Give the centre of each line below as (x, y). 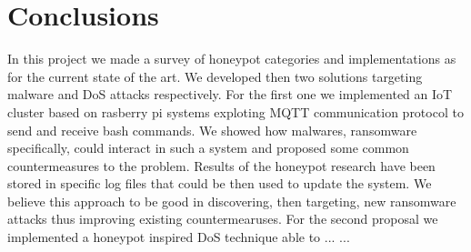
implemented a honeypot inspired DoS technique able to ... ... (179, 237)
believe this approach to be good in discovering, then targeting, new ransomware (232, 201)
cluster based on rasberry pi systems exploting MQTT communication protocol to (235, 111)
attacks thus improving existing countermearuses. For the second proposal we (223, 219)
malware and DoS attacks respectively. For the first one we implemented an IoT (230, 94)
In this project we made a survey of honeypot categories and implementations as (232, 59)
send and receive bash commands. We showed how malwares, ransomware (212, 130)
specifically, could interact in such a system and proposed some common (208, 148)
